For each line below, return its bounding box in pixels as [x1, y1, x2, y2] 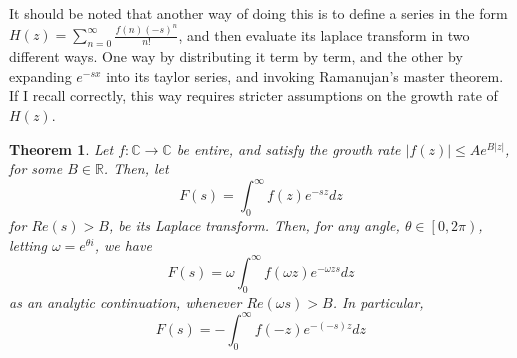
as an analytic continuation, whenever [9, 291, 242, 312]
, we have [94, 234, 152, 255]
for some [9, 158, 63, 179]
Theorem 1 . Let [9, 138, 114, 159]
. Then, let [103, 158, 169, 179]
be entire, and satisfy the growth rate [176, 138, 401, 159]
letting [9, 234, 47, 255]
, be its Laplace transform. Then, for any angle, [108, 215, 400, 236]
